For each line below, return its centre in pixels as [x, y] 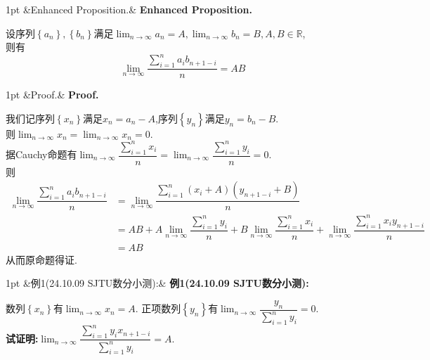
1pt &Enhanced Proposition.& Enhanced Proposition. [129, 9]
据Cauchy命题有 [41, 154]
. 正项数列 [158, 308]
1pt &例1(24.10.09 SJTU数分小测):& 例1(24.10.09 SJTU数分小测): [157, 283]
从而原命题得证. [41, 259]
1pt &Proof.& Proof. [52, 95]
